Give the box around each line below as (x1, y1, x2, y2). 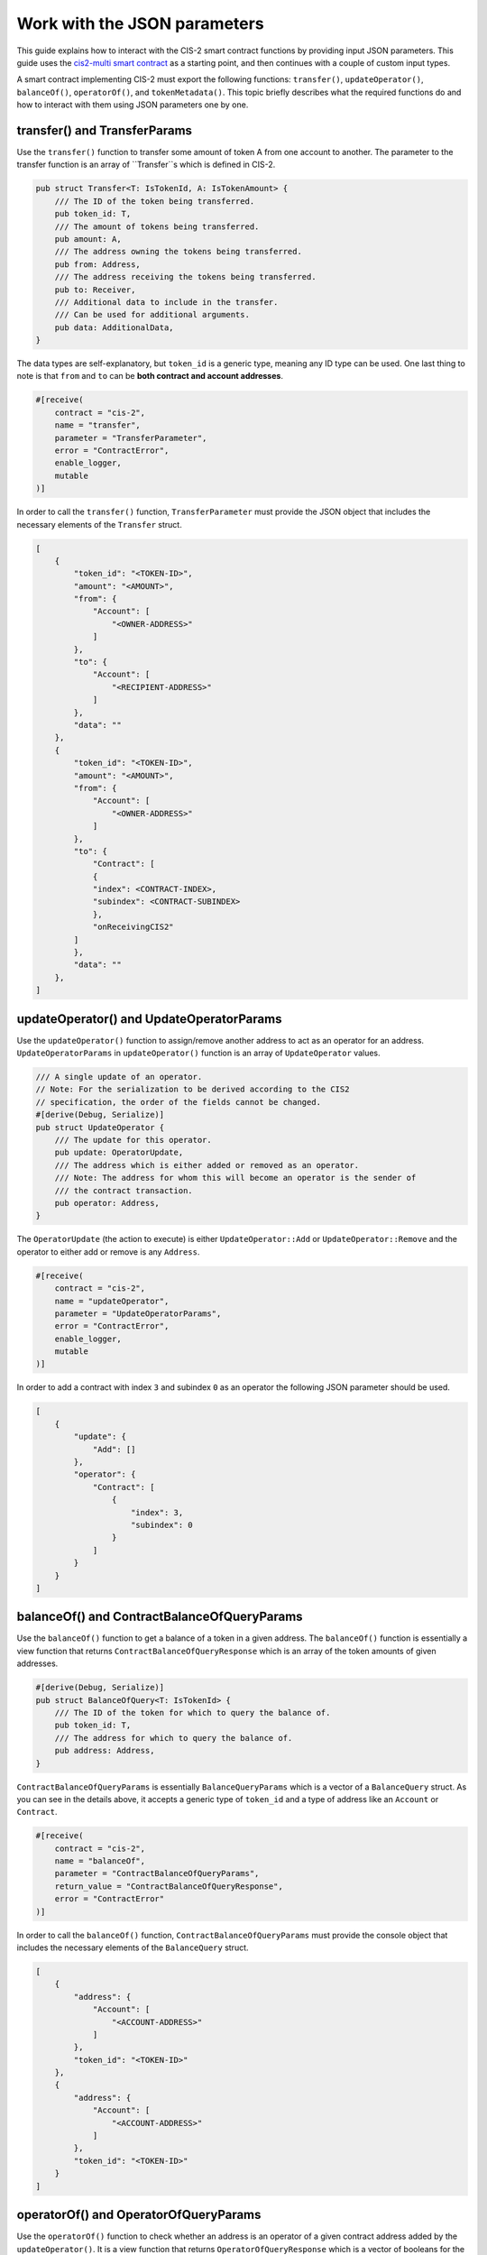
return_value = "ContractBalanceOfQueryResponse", (54, 1881, 283, 1891)
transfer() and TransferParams (16, 123, 193, 138)
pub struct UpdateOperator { (35, 1122, 165, 1132)
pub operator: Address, (54, 1198, 160, 1208)
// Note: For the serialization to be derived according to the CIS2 (35, 1084, 350, 1095)
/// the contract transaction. (54, 1185, 193, 1195)
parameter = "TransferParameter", (54, 433, 207, 443)
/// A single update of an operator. (35, 1072, 203, 1082)
